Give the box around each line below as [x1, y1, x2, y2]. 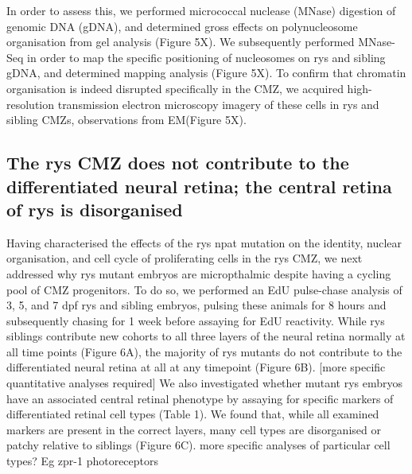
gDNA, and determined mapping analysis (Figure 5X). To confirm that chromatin [6, 64, 406, 81]
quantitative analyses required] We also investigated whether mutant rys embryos [6, 375, 403, 391]
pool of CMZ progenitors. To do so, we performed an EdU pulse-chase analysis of [6, 281, 402, 297]
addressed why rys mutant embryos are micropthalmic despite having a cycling [6, 265, 391, 282]
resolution [6, 95, 55, 112]
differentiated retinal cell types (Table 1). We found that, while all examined [6, 406, 379, 422]
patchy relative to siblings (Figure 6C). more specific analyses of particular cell [6, 437, 391, 453]
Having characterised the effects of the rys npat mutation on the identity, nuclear [6, 234, 402, 251]
